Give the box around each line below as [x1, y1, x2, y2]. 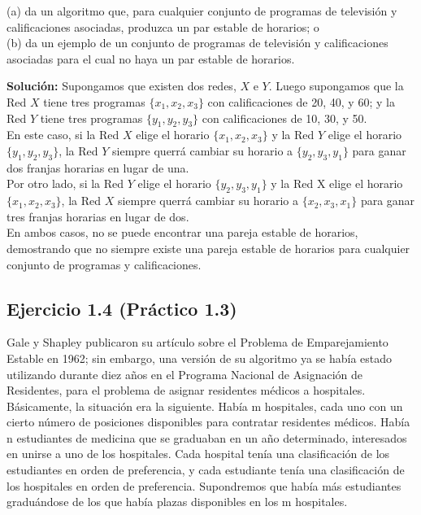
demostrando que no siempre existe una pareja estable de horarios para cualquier [7, 239, 410, 256]
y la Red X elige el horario [271, 175, 403, 192]
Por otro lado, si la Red [7, 175, 124, 192]
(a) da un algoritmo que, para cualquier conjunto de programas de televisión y [7, 2, 397, 19]
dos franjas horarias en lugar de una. [7, 159, 189, 176]
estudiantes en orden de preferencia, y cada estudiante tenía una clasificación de [7, 461, 405, 478]
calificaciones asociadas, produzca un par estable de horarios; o [7, 18, 319, 35]
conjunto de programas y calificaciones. [7, 255, 202, 273]
